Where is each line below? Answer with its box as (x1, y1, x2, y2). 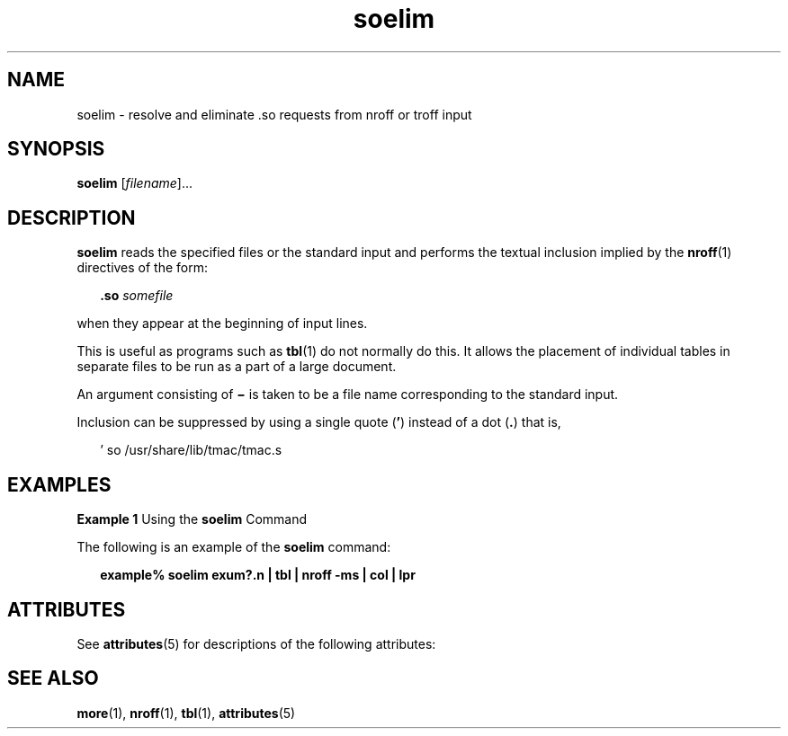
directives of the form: (76, 260, 209, 276)
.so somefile (100, 288, 174, 304)
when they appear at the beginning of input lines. (76, 315, 368, 332)
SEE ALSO (7, 667, 99, 690)
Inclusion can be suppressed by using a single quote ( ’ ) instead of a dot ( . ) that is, (76, 414, 561, 430)
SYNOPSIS (7, 137, 105, 161)
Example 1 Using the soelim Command (76, 511, 308, 528)
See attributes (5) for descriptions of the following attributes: (76, 635, 436, 652)
